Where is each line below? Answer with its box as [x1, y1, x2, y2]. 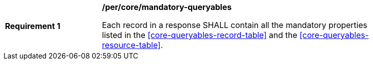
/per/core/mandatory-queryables [102, 2, 232, 12]
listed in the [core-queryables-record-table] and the [102, 30, 297, 40]
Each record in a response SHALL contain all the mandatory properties [102, 20, 367, 30]
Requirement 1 [5, 21, 60, 31]
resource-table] [102, 40, 161, 50]
